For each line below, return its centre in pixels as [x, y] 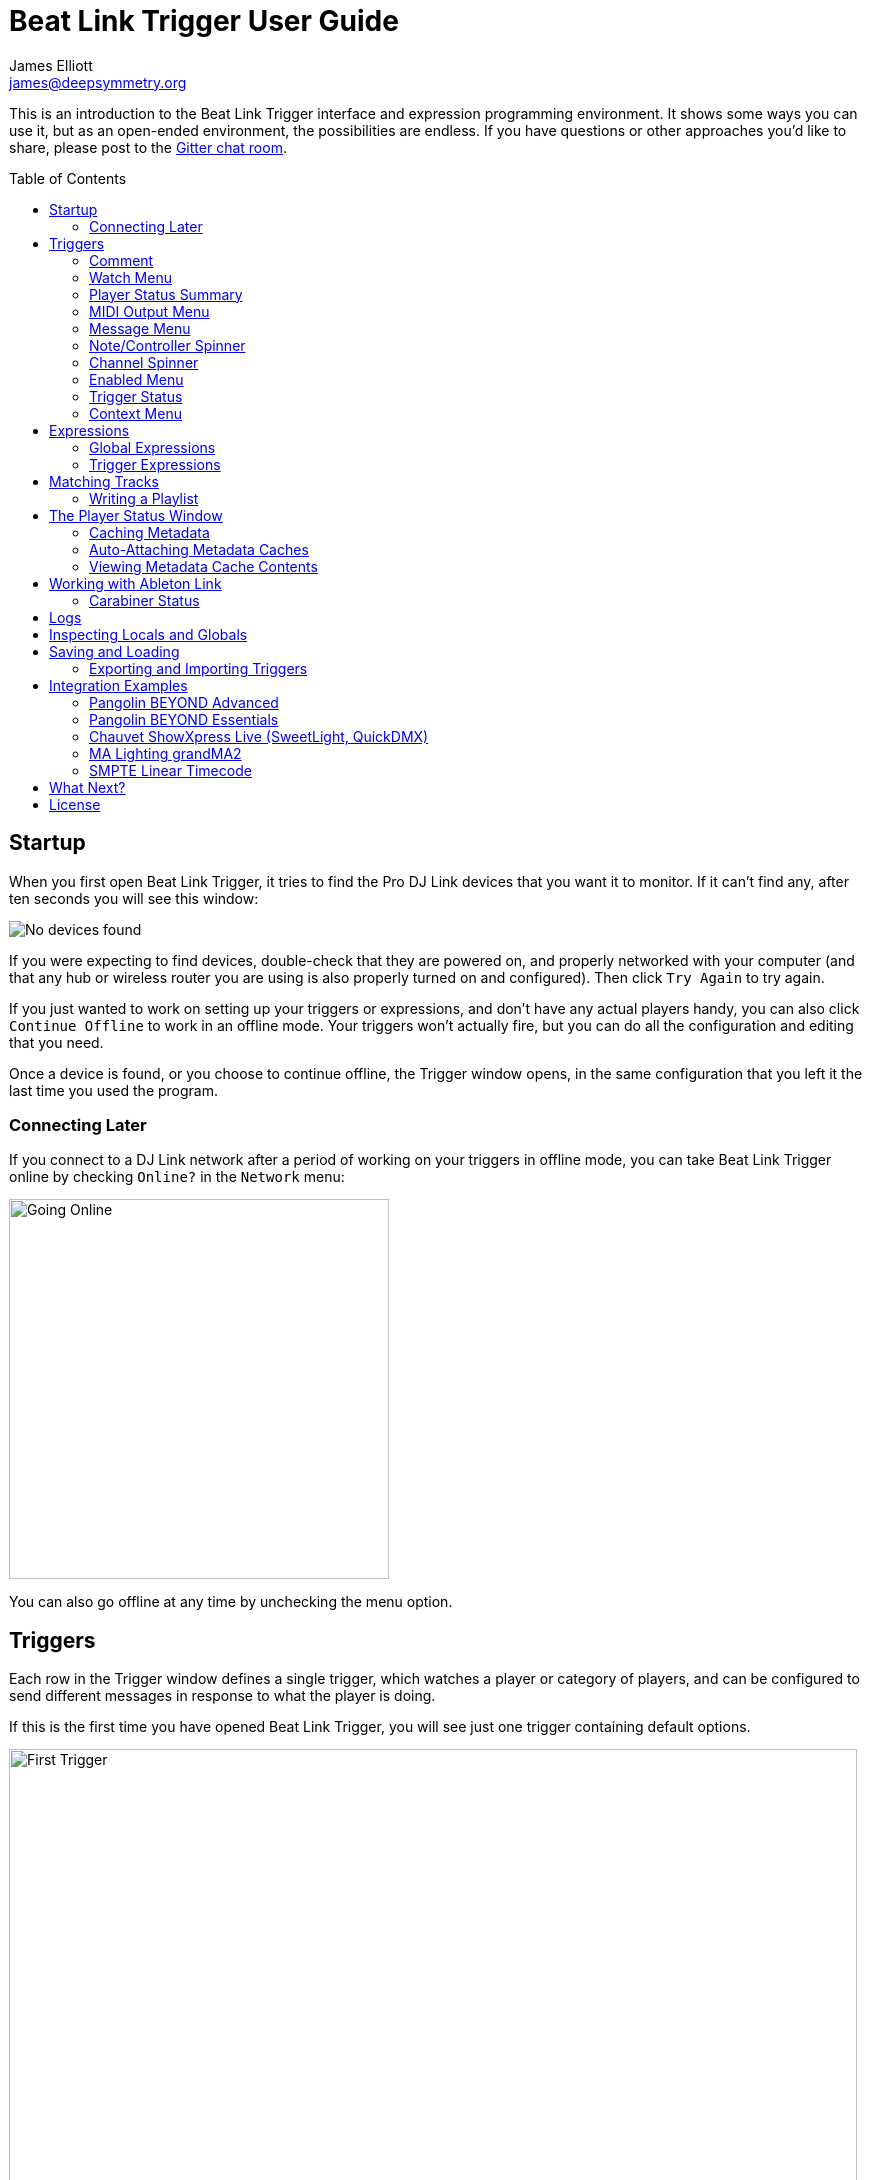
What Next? [87, 787]
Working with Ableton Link [135, 583]
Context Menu [135, 413]
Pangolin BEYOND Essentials [184, 719]
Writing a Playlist [144, 498]
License [75, 804]
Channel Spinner [144, 362]
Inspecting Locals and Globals [148, 634]
